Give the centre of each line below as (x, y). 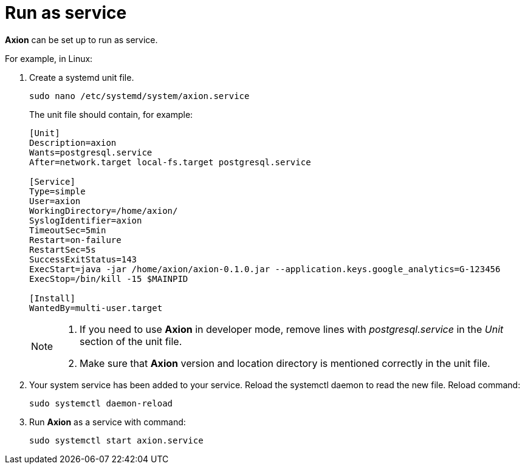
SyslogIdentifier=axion (86, 220)
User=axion (55, 201)
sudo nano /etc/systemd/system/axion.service (139, 96)
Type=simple (57, 191)
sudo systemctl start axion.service (116, 440)
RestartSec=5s (63, 249)
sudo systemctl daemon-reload (101, 403)
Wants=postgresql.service (91, 152)
